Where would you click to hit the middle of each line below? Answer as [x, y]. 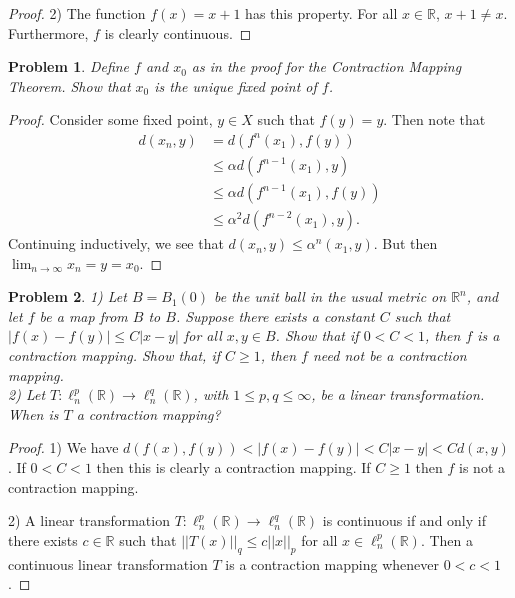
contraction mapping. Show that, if [114, 355]
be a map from [83, 315]
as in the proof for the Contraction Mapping [326, 66]
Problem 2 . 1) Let [67, 296]
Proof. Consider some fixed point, [110, 119]
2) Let [27, 394]
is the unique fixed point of [235, 85]
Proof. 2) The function [77, 13]
